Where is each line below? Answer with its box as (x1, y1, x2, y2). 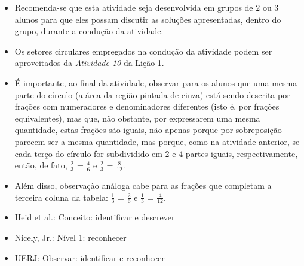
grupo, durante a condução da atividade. (14, 25, 164, 37)
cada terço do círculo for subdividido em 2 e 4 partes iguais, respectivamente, (14, 147, 298, 159)
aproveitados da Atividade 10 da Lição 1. (14, 56, 164, 69)
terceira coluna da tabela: (14, 191, 108, 203)
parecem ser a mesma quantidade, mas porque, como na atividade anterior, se (14, 135, 300, 147)
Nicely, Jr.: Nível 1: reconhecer (14, 231, 127, 243)
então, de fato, (14, 159, 67, 171)
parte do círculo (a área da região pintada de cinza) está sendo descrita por (14, 88, 290, 101)
